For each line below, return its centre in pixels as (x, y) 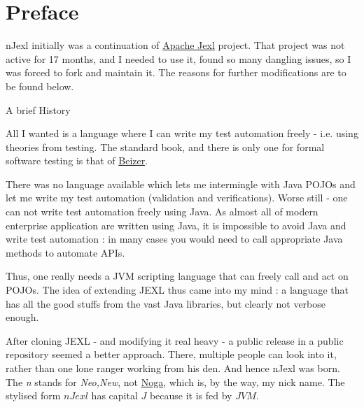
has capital (114, 395)
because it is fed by (191, 395)
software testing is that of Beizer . (77, 160)
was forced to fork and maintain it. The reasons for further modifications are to (176, 72)
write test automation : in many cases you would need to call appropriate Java (174, 239)
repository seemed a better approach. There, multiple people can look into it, (171, 354)
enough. (22, 317)
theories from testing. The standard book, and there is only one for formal (165, 147)
